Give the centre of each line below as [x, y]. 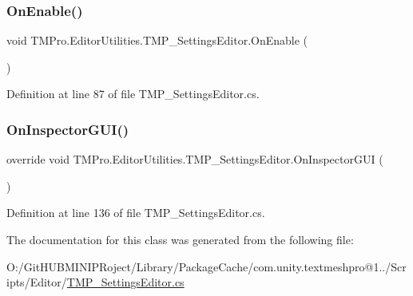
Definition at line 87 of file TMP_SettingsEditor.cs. [133, 94]
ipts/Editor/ [37, 282]
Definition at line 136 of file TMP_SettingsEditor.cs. [136, 213]
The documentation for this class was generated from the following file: [180, 239]
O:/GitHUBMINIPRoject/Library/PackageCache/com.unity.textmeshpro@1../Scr [206, 266]
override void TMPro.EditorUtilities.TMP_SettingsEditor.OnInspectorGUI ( [195, 159]
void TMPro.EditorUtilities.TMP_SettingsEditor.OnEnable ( [157, 40]
